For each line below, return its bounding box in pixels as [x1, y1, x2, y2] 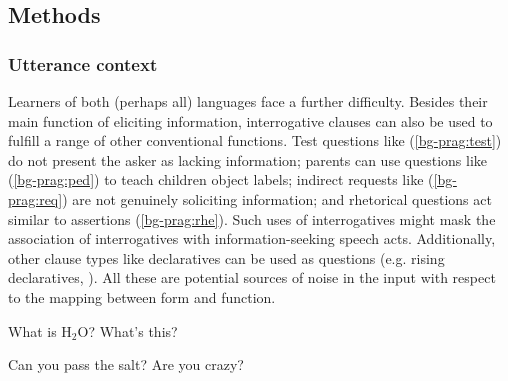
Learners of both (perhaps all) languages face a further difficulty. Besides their [8, 91, 488, 111]
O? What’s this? [77, 320, 178, 341]
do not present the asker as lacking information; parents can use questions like [8, 149, 488, 170]
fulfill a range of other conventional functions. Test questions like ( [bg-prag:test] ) [8, 130, 502, 151]
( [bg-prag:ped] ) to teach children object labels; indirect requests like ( [8, 169, 434, 190]
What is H [8, 320, 72, 341]
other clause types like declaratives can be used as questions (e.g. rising [8, 247, 445, 268]
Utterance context [8, 51, 158, 76]
